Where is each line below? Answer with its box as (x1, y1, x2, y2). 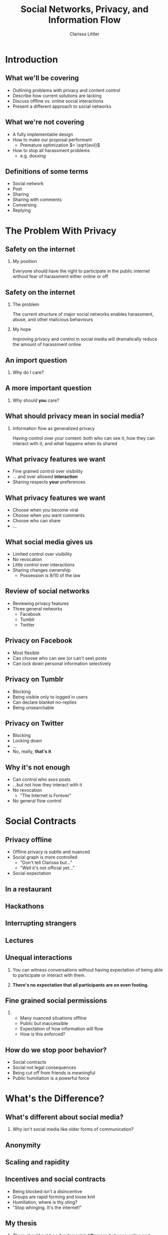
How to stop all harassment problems (12, 147, 90, 153)
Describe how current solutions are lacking (12, 92, 102, 99)
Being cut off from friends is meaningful (12, 1070, 96, 1076)
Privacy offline (5, 835, 52, 844)
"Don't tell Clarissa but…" (20, 860, 72, 866)
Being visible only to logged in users (12, 694, 88, 700)
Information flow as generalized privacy (12, 425, 95, 431)
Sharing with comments (12, 196, 62, 202)
